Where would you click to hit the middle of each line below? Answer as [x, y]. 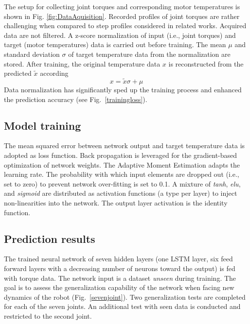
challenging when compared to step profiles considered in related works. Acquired [125, 26]
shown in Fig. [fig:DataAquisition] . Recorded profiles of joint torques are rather [122, 16]
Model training [43, 125]
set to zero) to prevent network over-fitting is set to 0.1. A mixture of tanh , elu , [122, 183]
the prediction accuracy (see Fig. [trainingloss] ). [76, 99]
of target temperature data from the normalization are [149, 54]
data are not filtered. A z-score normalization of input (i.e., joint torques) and [120, 35]
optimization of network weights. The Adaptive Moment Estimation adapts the [122, 164]
